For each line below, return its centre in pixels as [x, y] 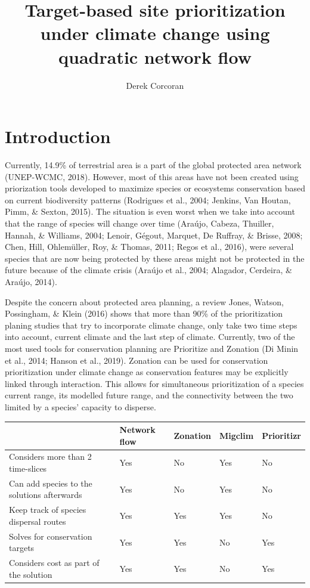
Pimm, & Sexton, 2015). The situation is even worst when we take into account [150, 211]
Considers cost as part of [54, 563]
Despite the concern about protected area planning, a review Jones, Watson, [144, 301]
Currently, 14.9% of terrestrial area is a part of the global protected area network [153, 165]
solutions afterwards [46, 495]
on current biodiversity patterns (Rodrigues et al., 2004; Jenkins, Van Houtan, [148, 199]
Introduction [58, 136]
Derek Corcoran [155, 85]
